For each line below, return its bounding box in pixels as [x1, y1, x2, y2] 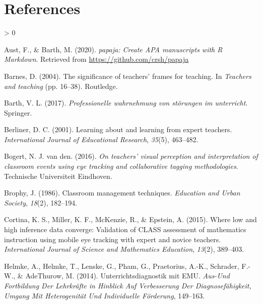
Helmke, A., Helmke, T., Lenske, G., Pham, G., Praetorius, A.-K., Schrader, [4, 260, 239, 271]
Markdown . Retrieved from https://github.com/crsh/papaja [4, 54, 189, 64]
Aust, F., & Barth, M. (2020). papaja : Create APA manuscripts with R [4, 44, 223, 54]
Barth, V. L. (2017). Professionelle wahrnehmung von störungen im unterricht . [4, 97, 248, 108]
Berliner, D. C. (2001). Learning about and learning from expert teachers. [4, 124, 232, 135]
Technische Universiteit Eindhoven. [4, 170, 112, 181]
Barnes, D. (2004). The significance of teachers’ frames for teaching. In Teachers [4, 70, 251, 81]
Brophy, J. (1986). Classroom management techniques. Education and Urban [4, 187, 240, 198]
